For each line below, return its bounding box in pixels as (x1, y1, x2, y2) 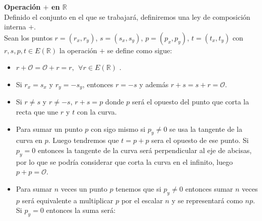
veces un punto (61, 183, 107, 194)
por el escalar (121, 195, 163, 205)
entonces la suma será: (46, 205, 116, 215)
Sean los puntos (4, 32, 53, 43)
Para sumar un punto (16, 123, 83, 134)
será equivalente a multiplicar (22, 195, 114, 205)
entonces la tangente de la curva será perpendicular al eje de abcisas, (38, 145, 252, 155)
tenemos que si (116, 183, 162, 194)
